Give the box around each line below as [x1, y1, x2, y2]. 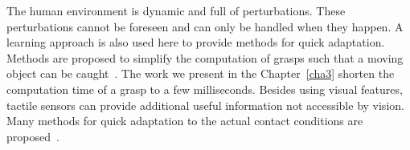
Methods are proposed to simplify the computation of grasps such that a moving [6, 49, 404, 66]
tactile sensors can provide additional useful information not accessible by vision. [6, 96, 404, 113]
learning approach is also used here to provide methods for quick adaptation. [6, 34, 385, 51]
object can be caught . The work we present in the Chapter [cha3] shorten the [6, 65, 395, 82]
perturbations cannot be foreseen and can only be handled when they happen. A [6, 18, 404, 34]
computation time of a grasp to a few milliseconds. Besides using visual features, [6, 80, 403, 97]
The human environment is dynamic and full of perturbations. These [6, 2, 346, 18]
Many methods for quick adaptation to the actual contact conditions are [6, 112, 363, 129]
